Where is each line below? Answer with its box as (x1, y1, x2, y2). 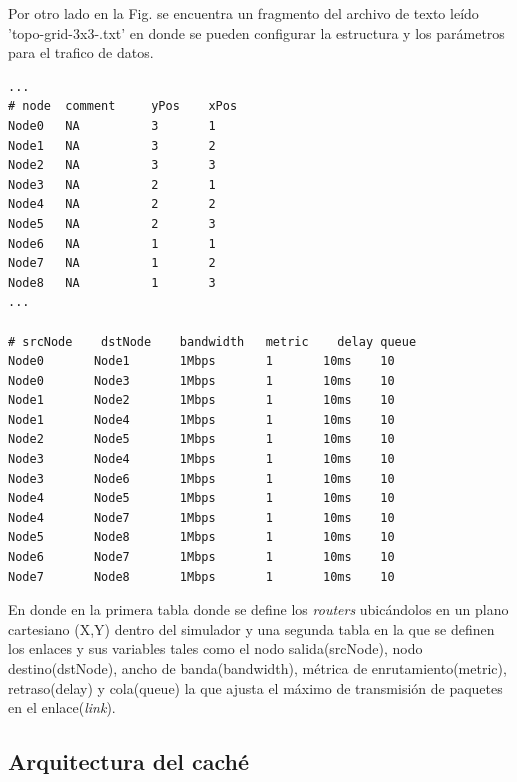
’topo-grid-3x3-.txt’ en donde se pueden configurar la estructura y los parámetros (8, 22, 505, 43)
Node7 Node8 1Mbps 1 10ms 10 (8, 569, 395, 584)
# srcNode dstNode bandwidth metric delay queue (8, 334, 417, 349)
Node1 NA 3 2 (8, 138, 216, 153)
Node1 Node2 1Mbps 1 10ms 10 (8, 393, 395, 408)
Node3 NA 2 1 (8, 177, 216, 192)
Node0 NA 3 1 (8, 118, 216, 133)
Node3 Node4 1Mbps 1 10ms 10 (8, 452, 395, 467)
